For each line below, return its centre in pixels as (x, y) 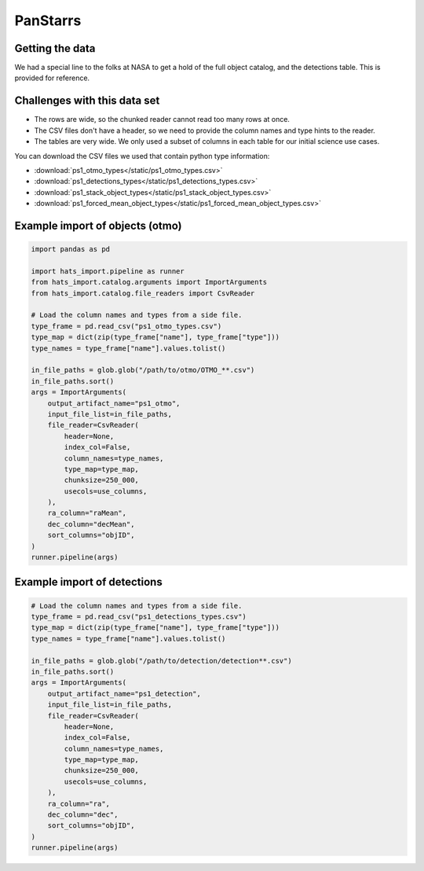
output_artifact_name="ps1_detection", (124, 693)
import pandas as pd (70, 249)
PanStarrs (48, 20)
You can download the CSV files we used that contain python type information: (142, 156)
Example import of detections (88, 582)
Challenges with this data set (87, 101)
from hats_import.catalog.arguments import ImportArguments (149, 282)
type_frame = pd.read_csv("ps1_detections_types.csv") (139, 617)
